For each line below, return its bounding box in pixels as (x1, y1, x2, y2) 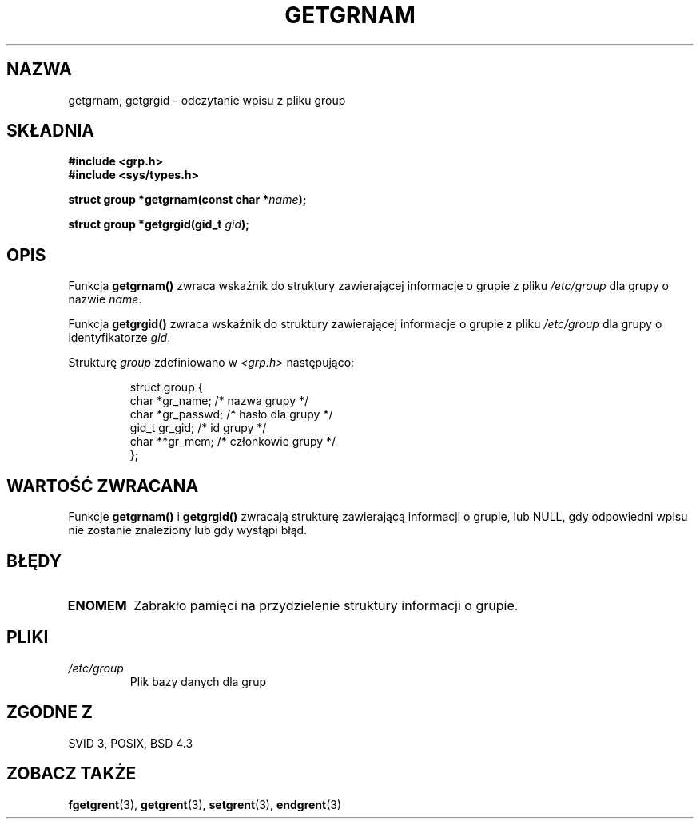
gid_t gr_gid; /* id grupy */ (129, 421, 267, 435)
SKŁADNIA (6, 121, 94, 141)
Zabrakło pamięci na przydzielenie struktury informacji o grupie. (133, 597, 519, 613)
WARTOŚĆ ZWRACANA (6, 475, 199, 496)
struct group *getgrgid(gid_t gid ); (68, 217, 250, 232)
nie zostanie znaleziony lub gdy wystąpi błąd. (68, 523, 308, 537)
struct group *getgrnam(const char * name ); (68, 192, 307, 207)
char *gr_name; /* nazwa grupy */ (129, 394, 309, 408)
